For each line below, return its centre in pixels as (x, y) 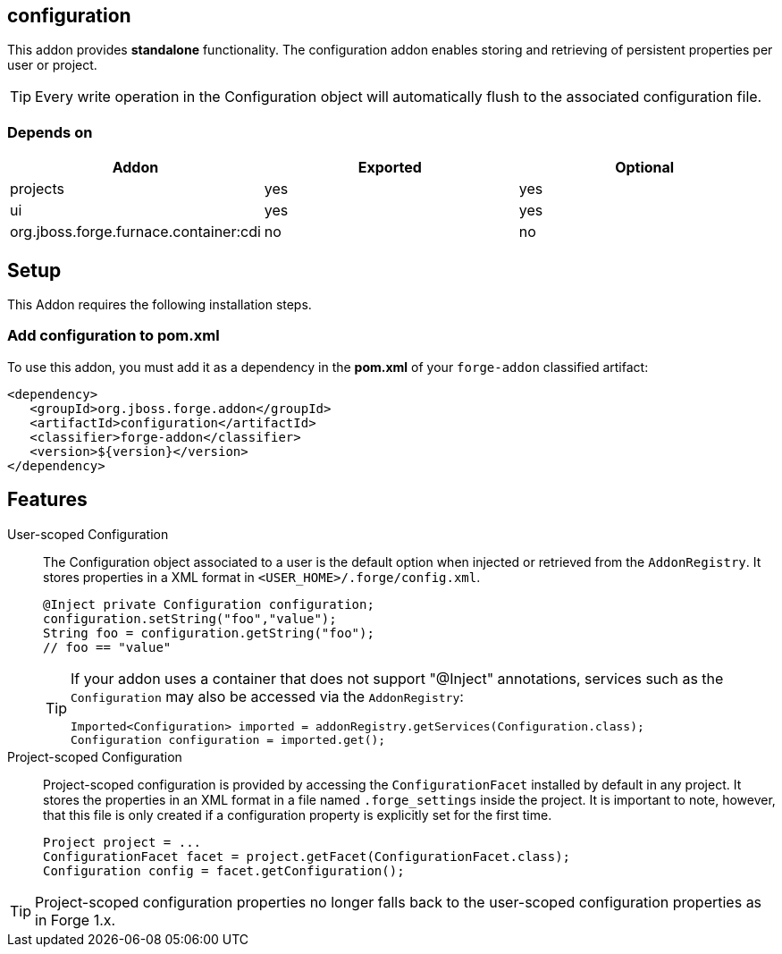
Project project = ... (122, 842)
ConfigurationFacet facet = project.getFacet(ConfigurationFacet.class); (307, 856)
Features (47, 500)
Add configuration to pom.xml (114, 336)
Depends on (50, 132)
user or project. (52, 65)
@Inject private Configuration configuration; (209, 604)
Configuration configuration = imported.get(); (228, 739)
